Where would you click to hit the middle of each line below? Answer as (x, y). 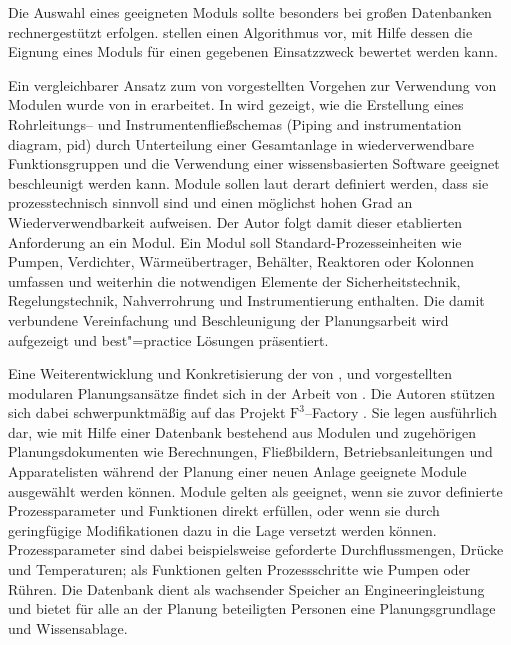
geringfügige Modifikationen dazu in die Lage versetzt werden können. (222, 529)
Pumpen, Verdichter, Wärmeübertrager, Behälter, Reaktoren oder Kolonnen (241, 261)
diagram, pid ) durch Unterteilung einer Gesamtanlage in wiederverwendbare (241, 143)
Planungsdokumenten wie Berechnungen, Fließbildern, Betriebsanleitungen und (250, 451)
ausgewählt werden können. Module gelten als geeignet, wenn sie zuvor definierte (255, 490)
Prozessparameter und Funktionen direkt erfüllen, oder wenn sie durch (224, 510)
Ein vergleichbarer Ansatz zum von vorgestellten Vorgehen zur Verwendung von (252, 84)
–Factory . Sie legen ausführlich (401, 412)
